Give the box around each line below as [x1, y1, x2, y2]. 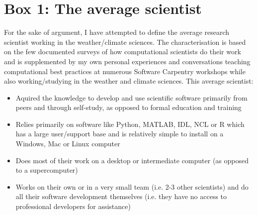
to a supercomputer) [15, 165, 78, 175]
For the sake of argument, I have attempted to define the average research [4, 27, 230, 37]
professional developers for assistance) [15, 201, 131, 212]
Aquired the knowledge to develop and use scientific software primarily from [15, 92, 248, 103]
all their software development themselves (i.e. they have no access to [15, 191, 227, 202]
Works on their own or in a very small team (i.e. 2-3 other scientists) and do [15, 181, 249, 192]
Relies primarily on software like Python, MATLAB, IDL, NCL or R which [15, 118, 245, 129]
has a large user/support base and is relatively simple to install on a [15, 128, 224, 139]
